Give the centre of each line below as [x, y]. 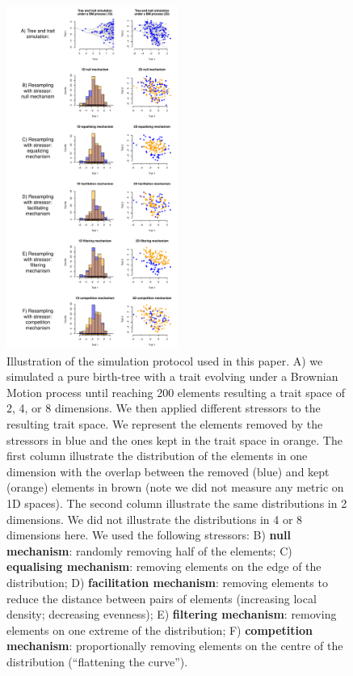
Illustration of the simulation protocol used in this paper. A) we [165, 360]
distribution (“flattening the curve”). [97, 661]
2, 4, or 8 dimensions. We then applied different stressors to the [164, 408]
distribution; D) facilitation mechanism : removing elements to [167, 582]
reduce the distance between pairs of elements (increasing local [162, 598]
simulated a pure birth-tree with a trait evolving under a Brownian [172, 376]
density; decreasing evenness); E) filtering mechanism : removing [172, 614]
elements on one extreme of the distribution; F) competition [160, 630]
